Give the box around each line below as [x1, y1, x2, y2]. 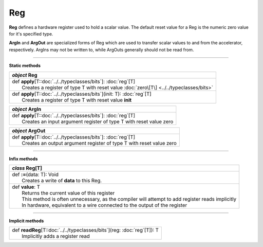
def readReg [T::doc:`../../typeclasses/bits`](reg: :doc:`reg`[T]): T [12, 227, 159, 233]
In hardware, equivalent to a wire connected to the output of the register [21, 202, 188, 209]
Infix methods [9, 156, 38, 161]
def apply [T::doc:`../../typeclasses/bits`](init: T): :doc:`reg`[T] [12, 90, 152, 97]
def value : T [12, 183, 40, 190]
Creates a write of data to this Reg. [21, 177, 102, 184]
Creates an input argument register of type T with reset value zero [21, 118, 174, 125]
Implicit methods [9, 218, 44, 224]
